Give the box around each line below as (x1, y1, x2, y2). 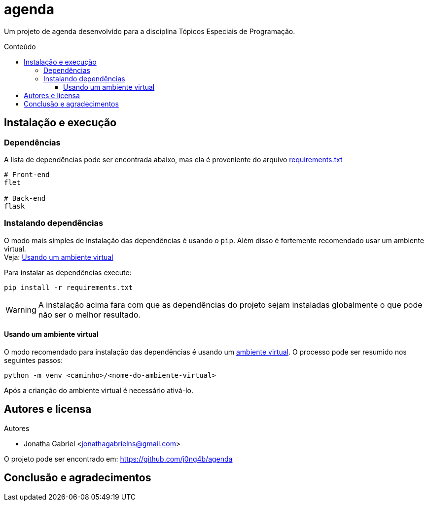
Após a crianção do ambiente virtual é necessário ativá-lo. (4, 386, 193, 395)
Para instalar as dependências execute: (4, 268, 132, 277)
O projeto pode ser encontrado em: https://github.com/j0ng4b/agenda (4, 454, 233, 463)
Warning (5, 304, 36, 315)
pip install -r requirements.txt (4, 283, 133, 291)
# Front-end (4, 170, 50, 179)
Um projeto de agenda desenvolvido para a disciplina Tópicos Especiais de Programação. (4, 27, 295, 36)
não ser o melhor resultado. (38, 309, 141, 320)
